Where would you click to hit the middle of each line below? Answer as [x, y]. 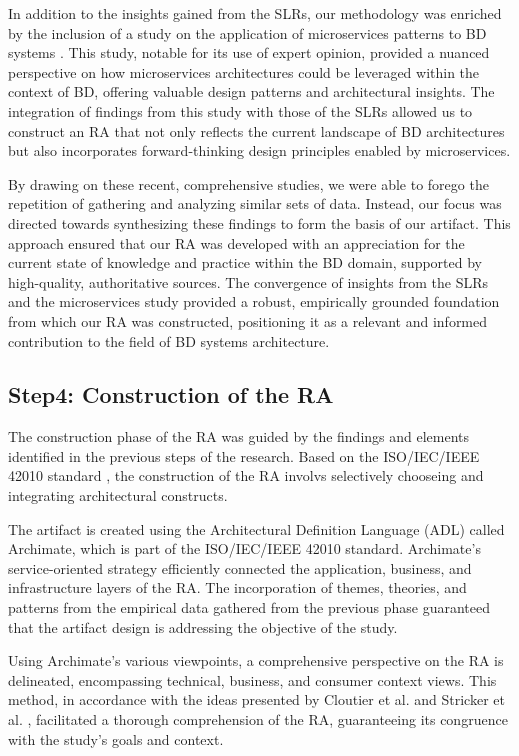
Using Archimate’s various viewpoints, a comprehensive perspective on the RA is [256, 660]
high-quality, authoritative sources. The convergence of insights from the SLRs [248, 281]
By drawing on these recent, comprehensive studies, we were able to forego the [248, 183]
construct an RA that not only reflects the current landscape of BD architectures [256, 130]
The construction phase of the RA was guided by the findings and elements [239, 436]
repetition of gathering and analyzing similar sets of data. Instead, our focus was [255, 203]
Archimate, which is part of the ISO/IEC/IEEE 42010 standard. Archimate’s [244, 548]
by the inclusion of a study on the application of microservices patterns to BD [247, 32]
